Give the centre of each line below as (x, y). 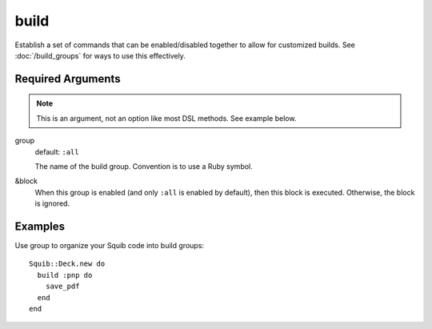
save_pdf (62, 287)
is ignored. (52, 203)
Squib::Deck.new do (67, 264)
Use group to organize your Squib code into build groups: (109, 245)
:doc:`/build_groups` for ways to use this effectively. (100, 55)
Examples (40, 226)
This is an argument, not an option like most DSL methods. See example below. (166, 118)
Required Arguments (68, 79)
